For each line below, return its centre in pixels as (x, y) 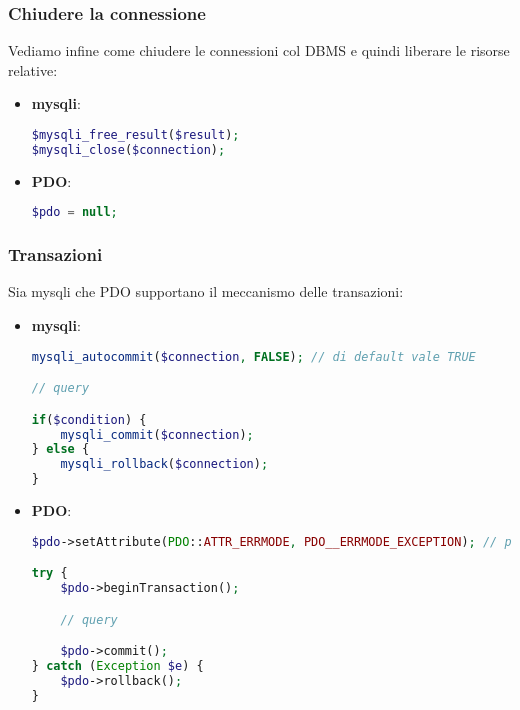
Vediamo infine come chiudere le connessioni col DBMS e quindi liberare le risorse (259, 50)
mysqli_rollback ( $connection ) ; (164, 464)
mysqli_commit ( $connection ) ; (157, 434)
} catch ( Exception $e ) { (117, 666)
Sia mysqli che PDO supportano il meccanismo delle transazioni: (206, 291)
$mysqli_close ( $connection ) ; (128, 149)
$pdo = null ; (74, 212)
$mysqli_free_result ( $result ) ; (135, 135)
